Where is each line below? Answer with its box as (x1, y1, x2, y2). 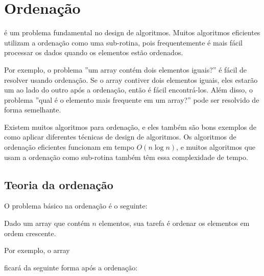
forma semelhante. (4, 104, 61, 115)
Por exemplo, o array (4, 245, 70, 256)
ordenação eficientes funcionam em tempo (4, 142, 134, 152)
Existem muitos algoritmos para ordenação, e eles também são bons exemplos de (4, 121, 256, 132)
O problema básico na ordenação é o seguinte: (4, 200, 148, 211)
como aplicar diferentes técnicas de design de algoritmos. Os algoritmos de (4, 131, 236, 142)
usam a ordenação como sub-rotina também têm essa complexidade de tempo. (4, 151, 248, 162)
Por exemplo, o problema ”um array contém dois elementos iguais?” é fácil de (4, 64, 247, 75)
